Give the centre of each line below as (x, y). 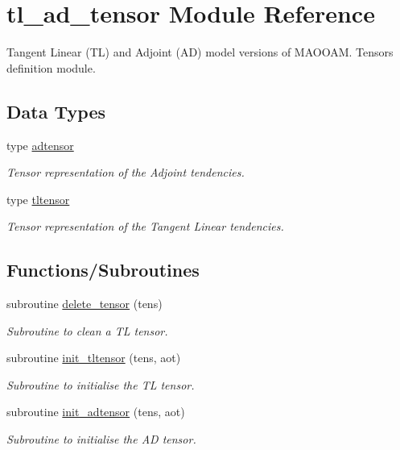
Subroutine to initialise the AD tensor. (101, 439)
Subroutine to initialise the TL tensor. (101, 384)
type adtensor (40, 145)
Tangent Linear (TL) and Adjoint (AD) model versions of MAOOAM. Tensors (200, 52)
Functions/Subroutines (103, 270)
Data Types (56, 111)
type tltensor (38, 199)
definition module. (51, 67)
